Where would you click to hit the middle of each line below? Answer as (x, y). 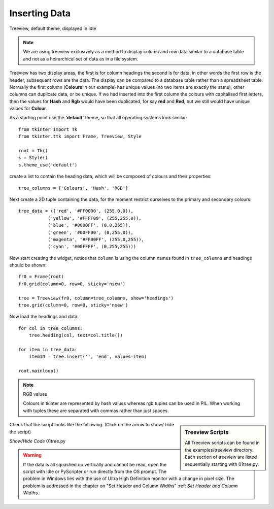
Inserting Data (40, 13)
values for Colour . (28, 109)
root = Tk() (33, 151)
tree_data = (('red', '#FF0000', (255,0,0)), (76, 211)
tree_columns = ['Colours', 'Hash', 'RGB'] (73, 188)
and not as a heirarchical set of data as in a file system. (81, 59)
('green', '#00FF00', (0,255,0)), (91, 232)
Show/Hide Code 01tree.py (38, 441)
